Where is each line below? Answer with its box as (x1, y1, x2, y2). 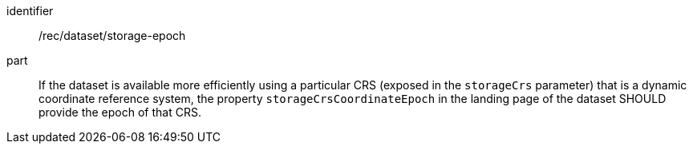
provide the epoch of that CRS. (38, 105, 201, 119)
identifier (6, 4, 54, 18)
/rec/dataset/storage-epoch (38, 29, 186, 42)
